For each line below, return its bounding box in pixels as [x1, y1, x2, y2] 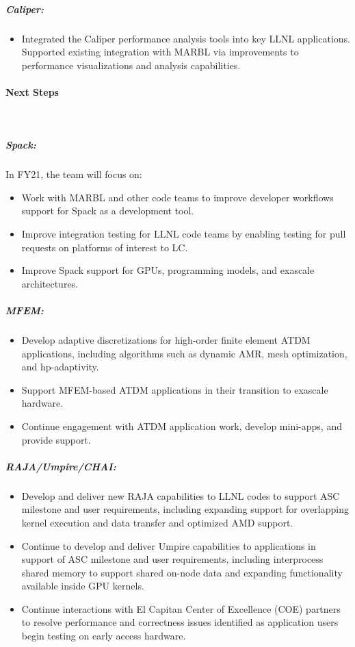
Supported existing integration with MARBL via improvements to [21, 45, 299, 59]
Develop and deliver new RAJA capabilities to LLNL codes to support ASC [21, 488, 340, 503]
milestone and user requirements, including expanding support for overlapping [21, 502, 349, 516]
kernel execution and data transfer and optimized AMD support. [21, 515, 293, 529]
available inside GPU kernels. [21, 579, 144, 593]
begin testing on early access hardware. [21, 629, 186, 643]
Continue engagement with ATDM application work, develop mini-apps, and [21, 418, 342, 433]
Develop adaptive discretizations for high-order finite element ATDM [21, 333, 311, 347]
